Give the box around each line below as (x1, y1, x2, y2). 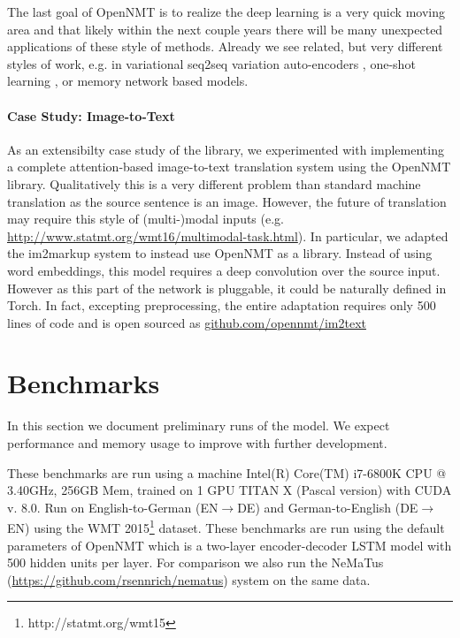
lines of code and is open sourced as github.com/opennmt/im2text (7, 313, 366, 331)
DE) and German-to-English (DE (237, 497, 418, 516)
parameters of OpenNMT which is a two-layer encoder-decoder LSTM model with (7, 535, 452, 554)
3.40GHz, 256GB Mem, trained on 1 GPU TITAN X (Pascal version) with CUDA (7, 481, 452, 499)
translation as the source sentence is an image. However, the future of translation (7, 192, 447, 210)
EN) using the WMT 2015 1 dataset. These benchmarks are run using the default (7, 516, 445, 537)
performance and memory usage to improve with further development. (7, 434, 387, 452)
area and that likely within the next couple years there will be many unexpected (7, 19, 443, 38)
